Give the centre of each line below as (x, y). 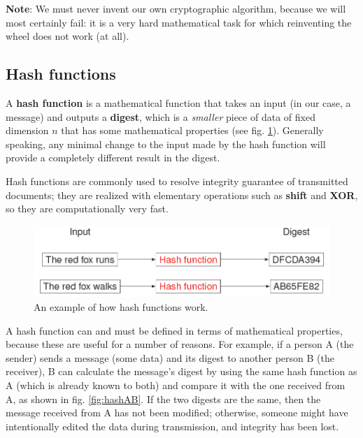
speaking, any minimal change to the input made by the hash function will (166, 144)
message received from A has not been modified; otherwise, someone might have (177, 413)
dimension (27, 130)
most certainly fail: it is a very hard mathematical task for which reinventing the (179, 22)
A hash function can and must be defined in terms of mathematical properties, (174, 330)
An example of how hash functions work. (121, 306)
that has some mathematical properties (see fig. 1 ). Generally (192, 130)
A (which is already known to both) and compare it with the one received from (176, 385)
